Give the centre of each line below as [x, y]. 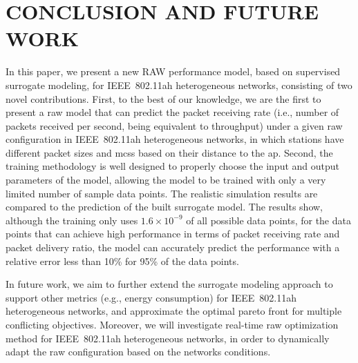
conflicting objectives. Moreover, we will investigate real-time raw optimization [172, 324]
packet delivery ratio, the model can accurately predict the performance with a [173, 247]
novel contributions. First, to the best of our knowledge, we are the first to [163, 98]
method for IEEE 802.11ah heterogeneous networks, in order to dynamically [168, 338]
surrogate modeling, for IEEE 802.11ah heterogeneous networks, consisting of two [179, 85]
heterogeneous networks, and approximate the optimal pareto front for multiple [174, 311]
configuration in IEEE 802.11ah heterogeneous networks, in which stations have [175, 139]
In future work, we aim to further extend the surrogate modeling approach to [169, 284]
